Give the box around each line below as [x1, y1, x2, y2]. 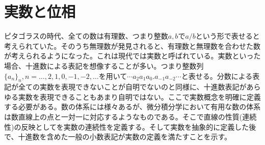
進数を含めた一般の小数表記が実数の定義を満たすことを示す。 [25, 131, 232, 142]
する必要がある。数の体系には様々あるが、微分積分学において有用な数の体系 [4, 101, 261, 112]
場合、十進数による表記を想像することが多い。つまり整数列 [4, 60, 204, 71]
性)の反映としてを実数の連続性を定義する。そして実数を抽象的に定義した [4, 121, 249, 132]
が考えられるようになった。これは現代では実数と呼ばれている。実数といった [4, 50, 261, 61]
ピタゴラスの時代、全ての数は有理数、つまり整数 [4, 31, 168, 41]
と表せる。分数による [181, 70, 253, 81]
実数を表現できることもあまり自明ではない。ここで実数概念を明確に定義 [18, 91, 261, 102]
